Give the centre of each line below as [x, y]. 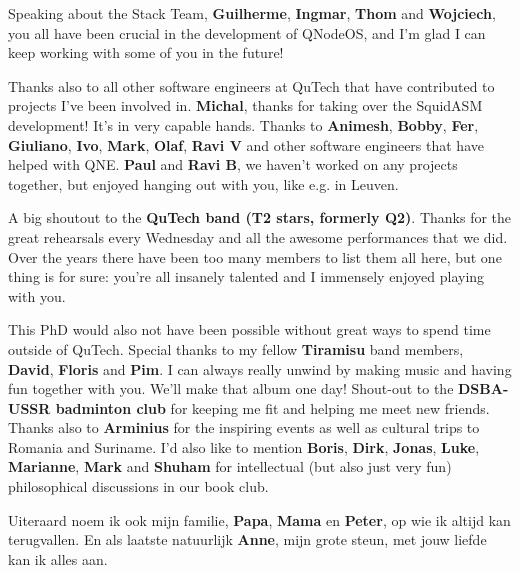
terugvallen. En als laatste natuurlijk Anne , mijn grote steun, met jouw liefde [247, 539]
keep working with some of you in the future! [146, 52]
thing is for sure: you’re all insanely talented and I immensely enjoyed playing [246, 276]
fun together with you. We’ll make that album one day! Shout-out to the [231, 388]
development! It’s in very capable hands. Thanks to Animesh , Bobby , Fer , [243, 124]
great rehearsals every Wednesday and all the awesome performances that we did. [258, 236]
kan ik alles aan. [58, 558]
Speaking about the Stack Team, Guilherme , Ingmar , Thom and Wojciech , [252, 13]
